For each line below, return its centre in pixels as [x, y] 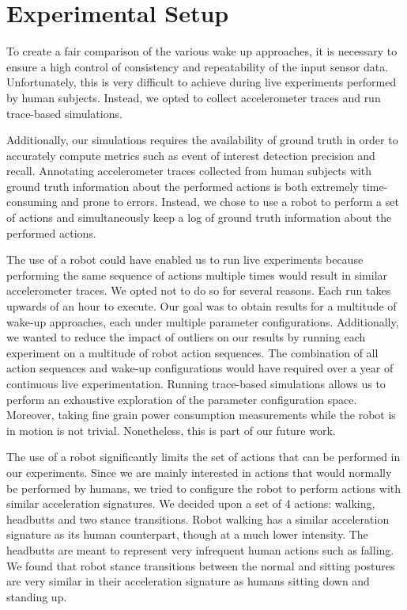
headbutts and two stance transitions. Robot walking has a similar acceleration [198, 518]
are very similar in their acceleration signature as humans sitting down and [188, 581]
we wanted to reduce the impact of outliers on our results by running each [186, 337]
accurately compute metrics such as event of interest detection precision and [191, 155]
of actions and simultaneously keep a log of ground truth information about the [199, 217]
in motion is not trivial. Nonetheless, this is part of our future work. [171, 430]
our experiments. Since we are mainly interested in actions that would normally [199, 472]
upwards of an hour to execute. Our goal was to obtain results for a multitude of [202, 306]
